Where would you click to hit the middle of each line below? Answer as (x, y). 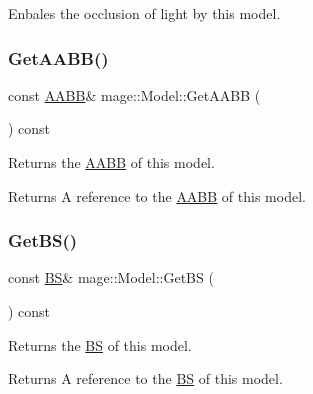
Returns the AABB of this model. (111, 162)
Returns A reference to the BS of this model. (145, 378)
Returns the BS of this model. (100, 344)
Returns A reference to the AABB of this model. (157, 195)
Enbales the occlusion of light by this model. (144, 13)
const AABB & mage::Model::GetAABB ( (134, 94)
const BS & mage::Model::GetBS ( (111, 277)
